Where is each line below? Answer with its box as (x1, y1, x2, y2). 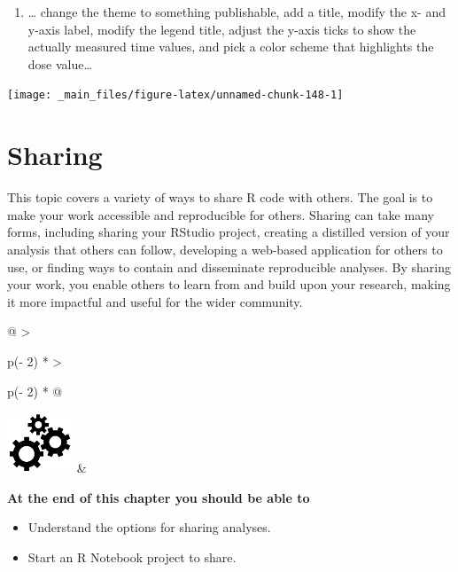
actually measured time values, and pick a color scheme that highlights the (27, 37, 434, 56)
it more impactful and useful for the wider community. (7, 292, 303, 310)
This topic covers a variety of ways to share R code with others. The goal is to (7, 188, 433, 207)
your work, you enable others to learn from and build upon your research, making (7, 275, 451, 294)
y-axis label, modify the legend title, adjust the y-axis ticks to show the (27, 20, 416, 38)
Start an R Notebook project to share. (27, 547, 237, 566)
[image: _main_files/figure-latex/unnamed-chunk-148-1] (7, 89, 344, 102)
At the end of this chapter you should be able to (7, 488, 310, 506)
